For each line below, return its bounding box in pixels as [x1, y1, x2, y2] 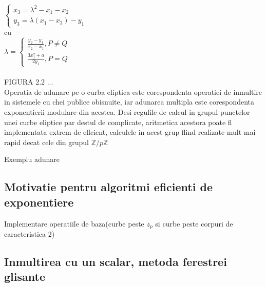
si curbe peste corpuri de [155, 218, 233, 229]
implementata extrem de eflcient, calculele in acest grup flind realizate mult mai [4, 127, 256, 137]
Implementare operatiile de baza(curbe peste [4, 218, 144, 229]
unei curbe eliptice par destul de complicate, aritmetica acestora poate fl [4, 116, 232, 127]
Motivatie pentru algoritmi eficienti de [4, 179, 213, 195]
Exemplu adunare [4, 154, 60, 165]
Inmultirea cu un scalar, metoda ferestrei [4, 254, 227, 269]
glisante [4, 269, 45, 284]
